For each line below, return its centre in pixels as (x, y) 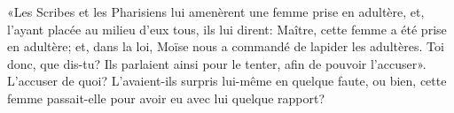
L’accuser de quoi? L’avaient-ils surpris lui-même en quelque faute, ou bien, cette (227, 81)
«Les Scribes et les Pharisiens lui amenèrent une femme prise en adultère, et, (216, 11)
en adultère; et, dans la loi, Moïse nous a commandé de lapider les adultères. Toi (226, 46)
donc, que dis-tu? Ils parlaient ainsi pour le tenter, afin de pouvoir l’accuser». (217, 63)
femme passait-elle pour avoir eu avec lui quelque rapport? (166, 98)
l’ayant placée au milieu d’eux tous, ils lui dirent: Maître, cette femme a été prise (227, 29)
